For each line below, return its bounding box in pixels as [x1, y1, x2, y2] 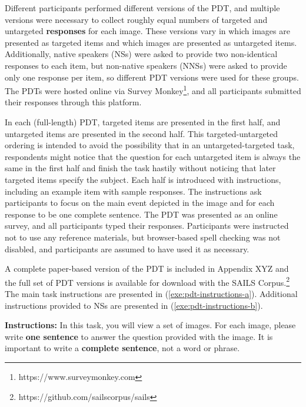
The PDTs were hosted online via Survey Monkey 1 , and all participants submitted [5, 83, 301, 96]
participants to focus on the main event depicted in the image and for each [5, 196, 275, 209]
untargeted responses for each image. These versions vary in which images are [5, 25, 290, 37]
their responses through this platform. [5, 96, 142, 108]
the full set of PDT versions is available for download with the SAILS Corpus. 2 [5, 274, 290, 288]
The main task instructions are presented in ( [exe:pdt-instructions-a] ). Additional [5, 287, 298, 299]
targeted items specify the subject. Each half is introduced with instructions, [5, 173, 281, 185]
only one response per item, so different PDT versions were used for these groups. [5, 71, 299, 83]
